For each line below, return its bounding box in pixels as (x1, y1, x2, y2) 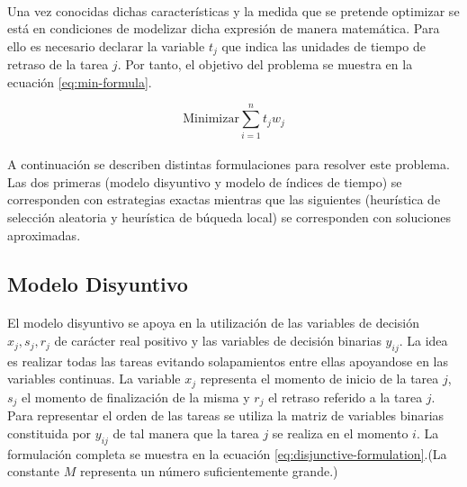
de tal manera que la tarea (112, 423, 259, 442)
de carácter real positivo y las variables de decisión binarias (54, 331, 382, 350)
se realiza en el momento (272, 423, 409, 442)
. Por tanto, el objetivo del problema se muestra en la (117, 55, 413, 74)
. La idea (399, 331, 448, 350)
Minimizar (183, 113, 239, 126)
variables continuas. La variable (7, 369, 181, 388)
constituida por (7, 423, 92, 442)
